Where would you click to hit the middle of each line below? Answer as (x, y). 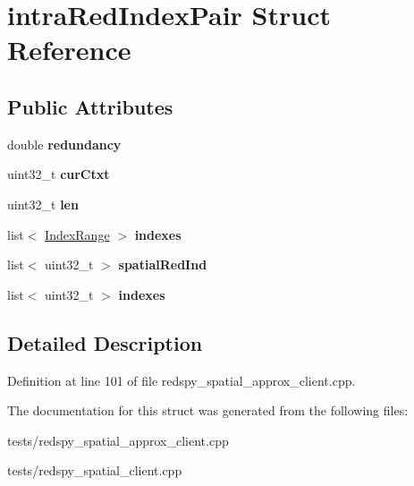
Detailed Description (105, 342)
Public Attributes (90, 106)
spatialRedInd (163, 264)
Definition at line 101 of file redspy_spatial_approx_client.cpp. (182, 380)
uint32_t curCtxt (59, 174)
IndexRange (77, 234)
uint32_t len (43, 204)
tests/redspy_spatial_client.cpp (95, 470)
